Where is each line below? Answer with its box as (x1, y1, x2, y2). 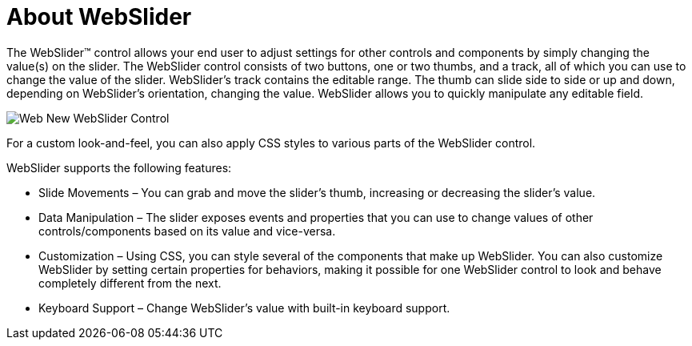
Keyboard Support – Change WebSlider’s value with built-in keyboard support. (38, 300, 450, 315)
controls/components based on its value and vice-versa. (38, 223, 336, 238)
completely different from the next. (38, 276, 222, 290)
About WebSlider (6, 3, 192, 30)
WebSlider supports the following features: (6, 160, 232, 175)
